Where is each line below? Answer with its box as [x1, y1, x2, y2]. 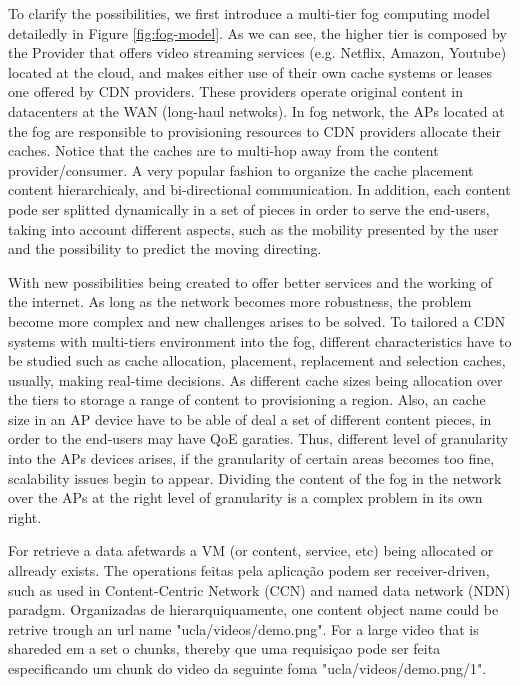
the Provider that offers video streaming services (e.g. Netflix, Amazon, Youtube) [8, 42, 507, 63]
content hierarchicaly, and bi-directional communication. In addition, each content [8, 179, 511, 200]
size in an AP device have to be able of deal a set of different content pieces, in [8, 408, 492, 429]
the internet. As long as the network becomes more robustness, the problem [8, 291, 472, 312]
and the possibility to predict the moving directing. [8, 238, 322, 259]
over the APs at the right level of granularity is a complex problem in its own [8, 487, 483, 508]
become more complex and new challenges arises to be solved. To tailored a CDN [8, 310, 506, 331]
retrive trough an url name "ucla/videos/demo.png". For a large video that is [8, 618, 479, 639]
